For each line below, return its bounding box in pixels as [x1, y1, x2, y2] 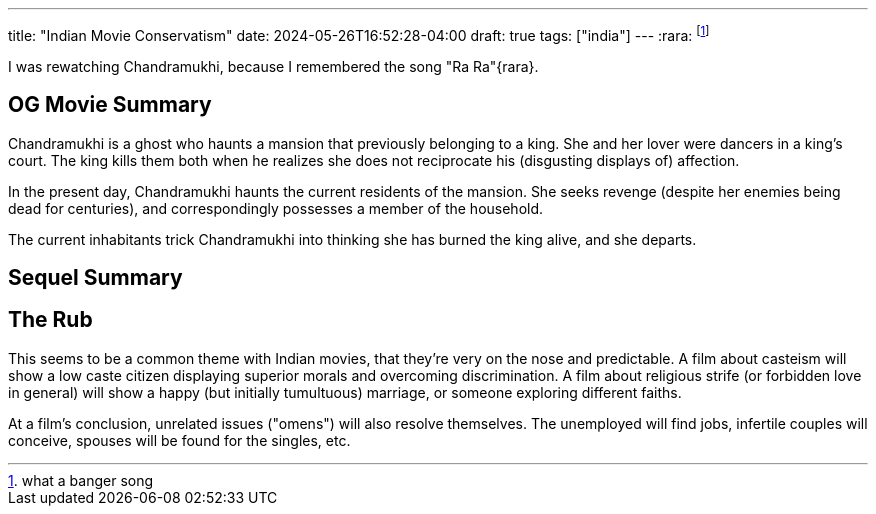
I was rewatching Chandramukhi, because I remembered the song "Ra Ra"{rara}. [8, 57, 539, 75]
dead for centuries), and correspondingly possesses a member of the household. [8, 199, 544, 217]
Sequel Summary [8, 264, 183, 290]
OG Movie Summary [8, 92, 212, 118]
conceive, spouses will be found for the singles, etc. [8, 431, 351, 449]
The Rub [8, 307, 93, 333]
